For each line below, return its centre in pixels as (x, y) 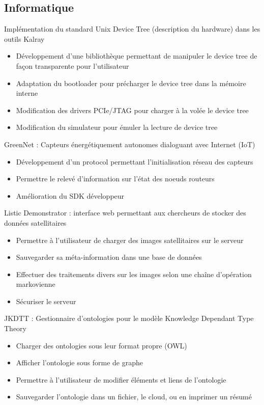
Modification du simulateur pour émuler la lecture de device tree (117, 127)
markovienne (36, 284)
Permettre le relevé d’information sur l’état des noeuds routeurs (115, 179)
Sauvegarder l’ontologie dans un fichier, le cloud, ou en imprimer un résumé (134, 397)
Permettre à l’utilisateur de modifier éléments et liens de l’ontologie (121, 379)
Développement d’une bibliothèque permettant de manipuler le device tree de (137, 56)
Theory (15, 328)
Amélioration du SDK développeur (70, 195)
